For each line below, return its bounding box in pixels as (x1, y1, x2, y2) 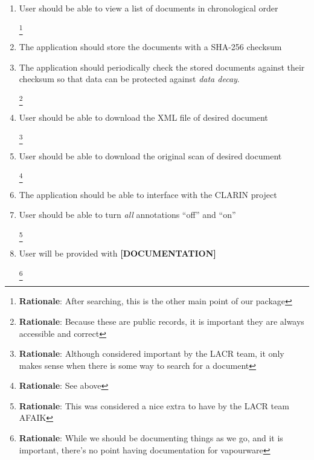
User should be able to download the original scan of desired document (19, 149, 282, 162)
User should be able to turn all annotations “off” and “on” (19, 208, 236, 221)
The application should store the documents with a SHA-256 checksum (19, 40, 282, 53)
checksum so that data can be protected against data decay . (19, 72, 240, 85)
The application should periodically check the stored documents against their (19, 60, 305, 73)
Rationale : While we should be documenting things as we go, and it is (19, 432, 283, 444)
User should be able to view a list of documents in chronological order (19, 2, 278, 14)
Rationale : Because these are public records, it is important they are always (19, 315, 304, 327)
